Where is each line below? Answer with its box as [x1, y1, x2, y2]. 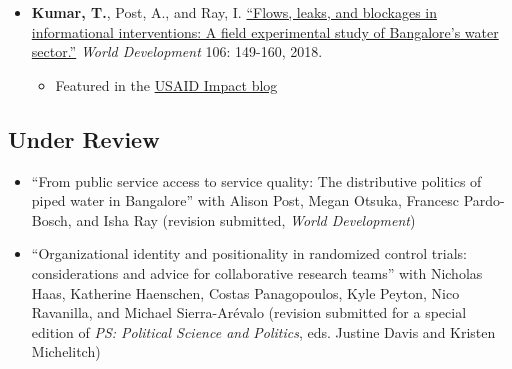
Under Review [8, 123, 160, 154]
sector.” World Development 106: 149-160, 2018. [31, 41, 323, 62]
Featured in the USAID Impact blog [55, 74, 278, 95]
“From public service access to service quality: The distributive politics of [31, 170, 482, 191]
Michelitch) [31, 341, 101, 362]
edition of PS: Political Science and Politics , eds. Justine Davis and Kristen [31, 321, 496, 342]
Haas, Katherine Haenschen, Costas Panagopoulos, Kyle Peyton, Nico [31, 282, 460, 303]
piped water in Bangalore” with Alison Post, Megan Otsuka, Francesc [31, 190, 460, 211]
